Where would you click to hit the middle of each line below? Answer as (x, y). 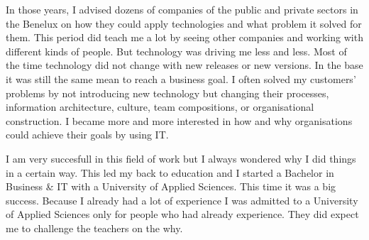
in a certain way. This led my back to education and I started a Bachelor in (170, 172)
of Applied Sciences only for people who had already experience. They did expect (182, 214)
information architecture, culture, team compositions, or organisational (160, 107)
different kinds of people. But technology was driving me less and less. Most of (176, 51)
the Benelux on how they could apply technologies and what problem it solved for (184, 23)
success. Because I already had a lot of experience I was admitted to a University (182, 200)
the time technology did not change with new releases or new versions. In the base (184, 65)
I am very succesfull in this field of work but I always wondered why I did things (181, 158)
